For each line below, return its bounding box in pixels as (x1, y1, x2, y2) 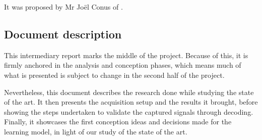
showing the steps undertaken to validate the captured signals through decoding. (4, 106, 253, 117)
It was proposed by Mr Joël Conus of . (4, 2, 123, 12)
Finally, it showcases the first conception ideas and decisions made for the (4, 116, 232, 127)
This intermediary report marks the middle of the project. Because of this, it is (4, 50, 248, 60)
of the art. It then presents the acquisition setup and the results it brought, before (4, 97, 258, 107)
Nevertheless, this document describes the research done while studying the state (4, 86, 254, 97)
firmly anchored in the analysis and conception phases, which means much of (4, 60, 241, 70)
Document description (4, 26, 122, 41)
